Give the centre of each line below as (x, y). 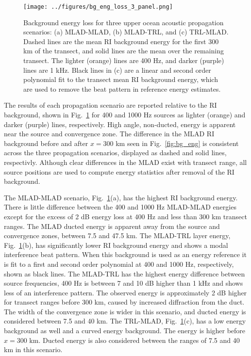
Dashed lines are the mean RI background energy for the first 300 (121, 41)
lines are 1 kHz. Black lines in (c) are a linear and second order (117, 70)
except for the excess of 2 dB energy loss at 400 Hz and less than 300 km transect (125, 216)
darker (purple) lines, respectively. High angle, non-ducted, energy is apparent (120, 124)
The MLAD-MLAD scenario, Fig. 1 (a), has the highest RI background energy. (121, 197)
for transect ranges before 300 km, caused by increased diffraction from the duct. (124, 302)
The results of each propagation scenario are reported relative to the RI (110, 105)
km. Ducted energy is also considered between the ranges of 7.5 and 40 (134, 340)
